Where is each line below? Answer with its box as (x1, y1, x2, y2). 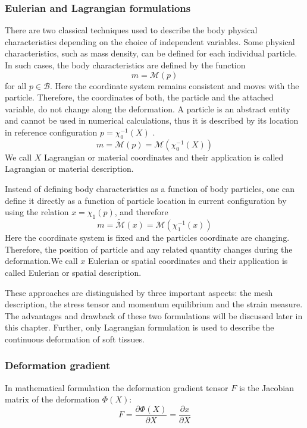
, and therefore (114, 206, 168, 218)
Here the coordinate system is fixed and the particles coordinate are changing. (5, 231, 290, 244)
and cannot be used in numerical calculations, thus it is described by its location (5, 114, 299, 127)
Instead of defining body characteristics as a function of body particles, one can (5, 182, 295, 194)
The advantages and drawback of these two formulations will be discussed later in (5, 309, 303, 322)
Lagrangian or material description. (5, 162, 134, 175)
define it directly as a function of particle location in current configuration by (5, 194, 287, 206)
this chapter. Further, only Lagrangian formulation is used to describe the (5, 321, 274, 333)
